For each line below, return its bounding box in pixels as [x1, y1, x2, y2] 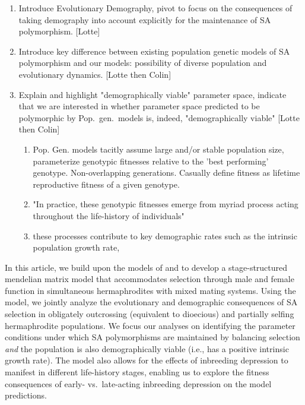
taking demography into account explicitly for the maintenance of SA [18, 13, 271, 26]
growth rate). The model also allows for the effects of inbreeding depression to [5, 354, 288, 366]
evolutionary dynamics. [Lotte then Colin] [18, 68, 171, 80]
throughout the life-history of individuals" [33, 209, 185, 222]
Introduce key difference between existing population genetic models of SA [18, 45, 290, 57]
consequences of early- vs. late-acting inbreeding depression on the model [5, 377, 272, 390]
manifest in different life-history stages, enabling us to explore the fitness [5, 366, 269, 378]
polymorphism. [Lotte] [18, 25, 100, 37]
